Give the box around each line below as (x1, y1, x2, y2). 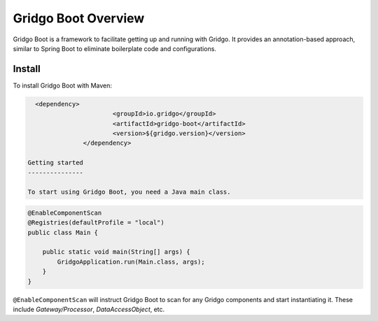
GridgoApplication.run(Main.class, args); (57, 257, 206, 266)
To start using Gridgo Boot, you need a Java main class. (27, 188, 231, 196)
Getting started (27, 159, 84, 167)
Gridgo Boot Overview (13, 10, 145, 26)
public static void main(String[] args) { (42, 248, 190, 256)
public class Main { (27, 228, 98, 236)
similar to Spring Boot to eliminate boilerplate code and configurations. (13, 44, 217, 52)
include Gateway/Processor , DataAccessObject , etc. (13, 305, 165, 314)
